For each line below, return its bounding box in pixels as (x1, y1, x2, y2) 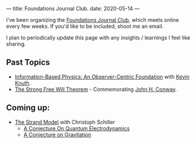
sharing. (6, 41, 27, 47)
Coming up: (6, 103, 50, 113)
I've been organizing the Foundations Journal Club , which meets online (6, 17, 179, 23)
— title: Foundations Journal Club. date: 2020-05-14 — (6, 5, 140, 12)
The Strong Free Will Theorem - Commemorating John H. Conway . (14, 86, 177, 93)
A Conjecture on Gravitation (23, 131, 92, 138)
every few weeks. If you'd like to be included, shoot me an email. (6, 23, 164, 30)
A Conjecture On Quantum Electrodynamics (23, 125, 130, 132)
